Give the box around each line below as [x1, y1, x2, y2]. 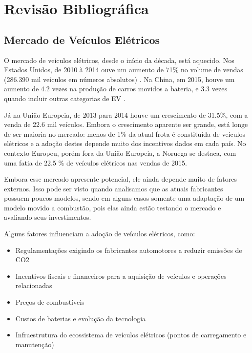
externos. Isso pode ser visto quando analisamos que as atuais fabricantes [4, 183, 223, 193]
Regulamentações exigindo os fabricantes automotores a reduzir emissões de [15, 245, 242, 255]
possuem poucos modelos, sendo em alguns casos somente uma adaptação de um [4, 193, 245, 203]
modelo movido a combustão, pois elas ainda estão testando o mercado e [4, 202, 221, 212]
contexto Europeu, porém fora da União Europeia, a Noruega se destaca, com [4, 147, 236, 158]
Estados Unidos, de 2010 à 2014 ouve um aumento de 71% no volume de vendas [4, 64, 243, 75]
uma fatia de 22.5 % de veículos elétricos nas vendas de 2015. [4, 157, 187, 167]
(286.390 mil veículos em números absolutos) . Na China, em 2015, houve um [4, 74, 235, 84]
